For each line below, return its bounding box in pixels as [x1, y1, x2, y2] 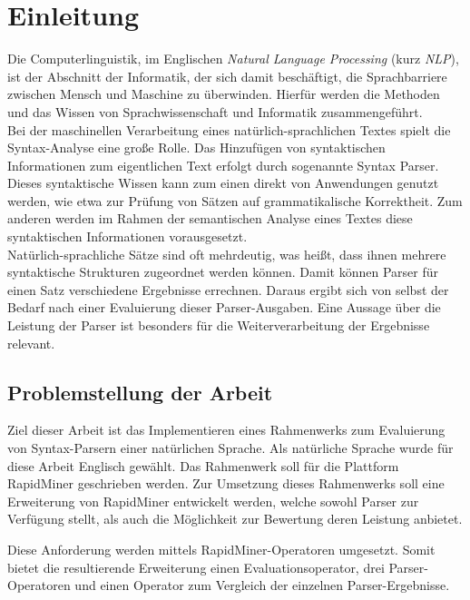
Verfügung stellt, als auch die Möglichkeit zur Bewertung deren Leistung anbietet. [7, 509, 463, 528]
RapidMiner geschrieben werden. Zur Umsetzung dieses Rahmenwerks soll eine [7, 474, 445, 493]
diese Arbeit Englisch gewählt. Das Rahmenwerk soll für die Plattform [7, 456, 399, 475]
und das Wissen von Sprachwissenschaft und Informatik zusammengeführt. [7, 102, 423, 121]
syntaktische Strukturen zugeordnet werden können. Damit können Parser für [7, 262, 438, 281]
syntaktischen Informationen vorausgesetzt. [7, 227, 248, 246]
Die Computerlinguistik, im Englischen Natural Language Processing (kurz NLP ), [7, 49, 459, 68]
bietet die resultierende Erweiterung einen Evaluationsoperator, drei [7, 557, 385, 576]
